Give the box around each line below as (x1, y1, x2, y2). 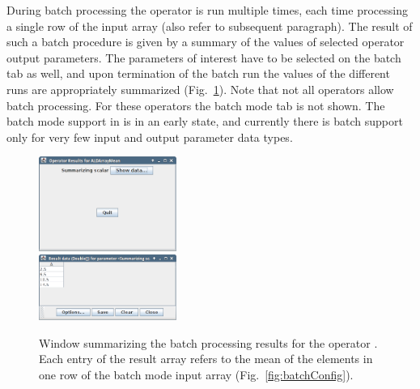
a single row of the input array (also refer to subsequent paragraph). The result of (6, 17, 413, 34)
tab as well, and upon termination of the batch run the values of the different (6, 65, 390, 82)
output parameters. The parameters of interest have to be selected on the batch (6, 49, 401, 66)
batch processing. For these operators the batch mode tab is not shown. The (6, 96, 385, 113)
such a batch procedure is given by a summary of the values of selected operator (6, 33, 405, 50)
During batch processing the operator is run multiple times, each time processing (6, 2, 408, 18)
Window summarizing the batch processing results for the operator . (39, 334, 378, 351)
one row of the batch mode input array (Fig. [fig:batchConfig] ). (39, 365, 354, 383)
